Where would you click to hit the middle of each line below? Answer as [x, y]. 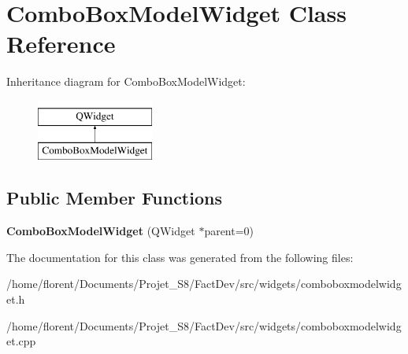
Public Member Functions [114, 198]
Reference [61, 44]
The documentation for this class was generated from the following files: [180, 257]
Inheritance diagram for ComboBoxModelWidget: [126, 81]
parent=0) [229, 231]
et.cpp [21, 341]
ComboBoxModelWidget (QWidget [101, 231]
